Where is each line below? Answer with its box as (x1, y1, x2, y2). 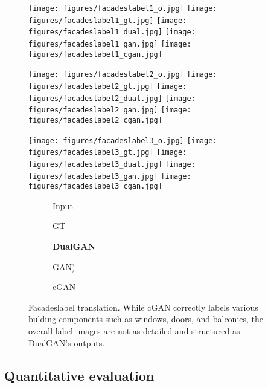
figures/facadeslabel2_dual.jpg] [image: (28, 94, 196, 103)
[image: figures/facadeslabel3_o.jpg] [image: (28, 136, 217, 145)
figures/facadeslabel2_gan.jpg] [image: (28, 106, 191, 115)
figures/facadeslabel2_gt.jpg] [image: (28, 82, 187, 91)
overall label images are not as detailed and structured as (28, 325, 240, 337)
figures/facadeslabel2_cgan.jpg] (28, 115, 162, 124)
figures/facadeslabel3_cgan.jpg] (28, 182, 162, 191)
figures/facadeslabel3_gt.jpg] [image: (28, 148, 187, 157)
